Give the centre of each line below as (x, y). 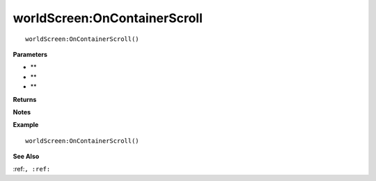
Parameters (30, 54)
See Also (26, 157)
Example (26, 125)
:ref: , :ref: (32, 169)
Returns (25, 99)
